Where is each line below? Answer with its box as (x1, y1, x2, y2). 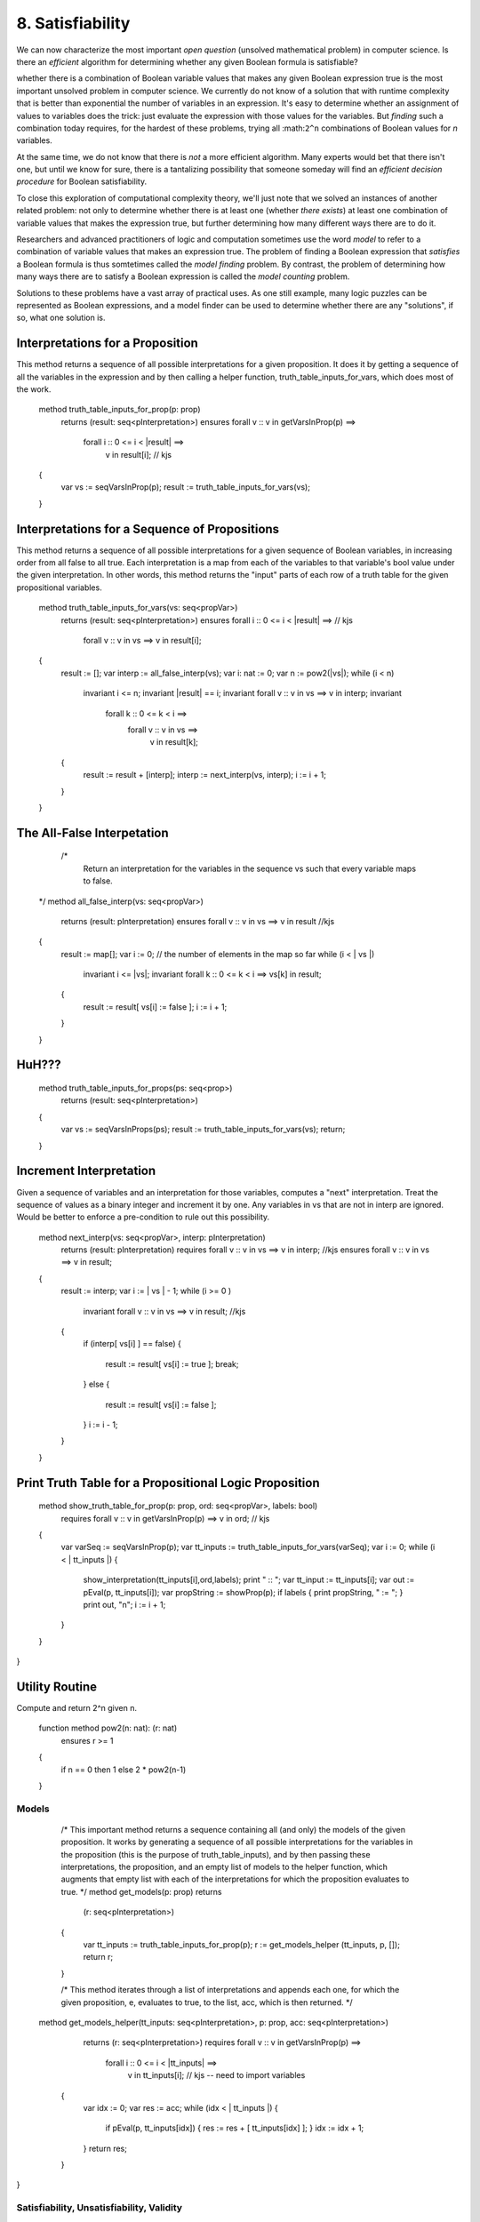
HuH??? (16, 1058, 61, 1073)
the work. (16, 384, 52, 395)
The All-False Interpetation (16, 825, 169, 840)
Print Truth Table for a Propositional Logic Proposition (16, 1475, 320, 1491)
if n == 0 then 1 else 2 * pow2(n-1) (60, 1764, 187, 1775)
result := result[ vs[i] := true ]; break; (105, 1358, 239, 1369)
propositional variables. (16, 582, 102, 593)
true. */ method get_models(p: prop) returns (60, 1886, 222, 1897)
